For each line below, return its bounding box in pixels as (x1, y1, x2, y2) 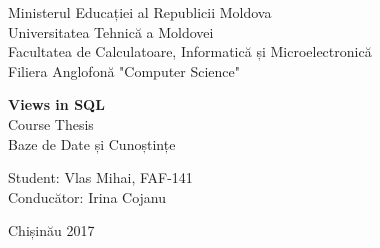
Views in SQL (8, 94, 105, 115)
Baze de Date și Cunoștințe (8, 133, 176, 154)
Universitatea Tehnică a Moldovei (8, 21, 214, 42)
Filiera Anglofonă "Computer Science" (8, 60, 241, 81)
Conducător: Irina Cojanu (8, 186, 167, 207)
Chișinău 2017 (8, 220, 95, 241)
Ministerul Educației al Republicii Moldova (8, 2, 272, 22)
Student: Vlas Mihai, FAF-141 (8, 167, 193, 188)
